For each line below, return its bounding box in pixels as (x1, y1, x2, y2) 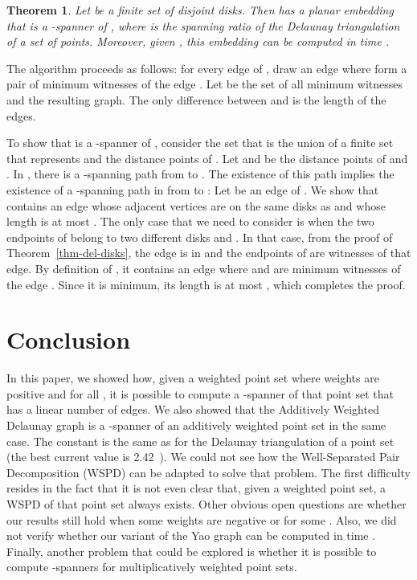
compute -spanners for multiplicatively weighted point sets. (6, 558, 297, 575)
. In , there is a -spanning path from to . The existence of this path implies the (6, 165, 395, 182)
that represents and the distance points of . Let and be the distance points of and (6, 149, 408, 166)
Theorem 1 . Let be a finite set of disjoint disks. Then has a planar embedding (6, 2, 394, 18)
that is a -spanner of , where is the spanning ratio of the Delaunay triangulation (6, 17, 400, 34)
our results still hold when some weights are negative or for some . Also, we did (6, 511, 397, 528)
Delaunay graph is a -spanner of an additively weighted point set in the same (6, 417, 386, 433)
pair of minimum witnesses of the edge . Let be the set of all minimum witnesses (6, 76, 403, 92)
